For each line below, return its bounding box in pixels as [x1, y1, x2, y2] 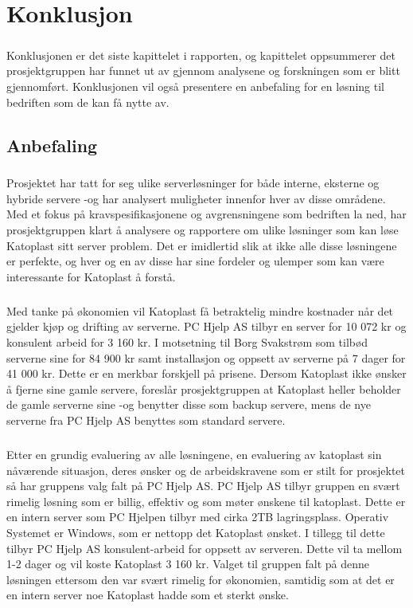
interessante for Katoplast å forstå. [6, 268, 176, 284]
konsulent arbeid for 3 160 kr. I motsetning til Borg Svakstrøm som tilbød [6, 334, 368, 350]
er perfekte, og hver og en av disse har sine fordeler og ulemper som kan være [6, 253, 384, 269]
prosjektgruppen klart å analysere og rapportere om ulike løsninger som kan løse [6, 222, 399, 238]
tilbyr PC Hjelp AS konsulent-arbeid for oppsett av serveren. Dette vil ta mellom [6, 539, 403, 556]
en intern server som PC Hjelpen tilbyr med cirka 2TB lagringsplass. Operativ [6, 508, 389, 525]
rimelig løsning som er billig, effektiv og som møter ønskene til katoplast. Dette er [6, 492, 406, 509]
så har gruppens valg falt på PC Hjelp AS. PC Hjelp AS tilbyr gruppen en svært [6, 477, 400, 494]
